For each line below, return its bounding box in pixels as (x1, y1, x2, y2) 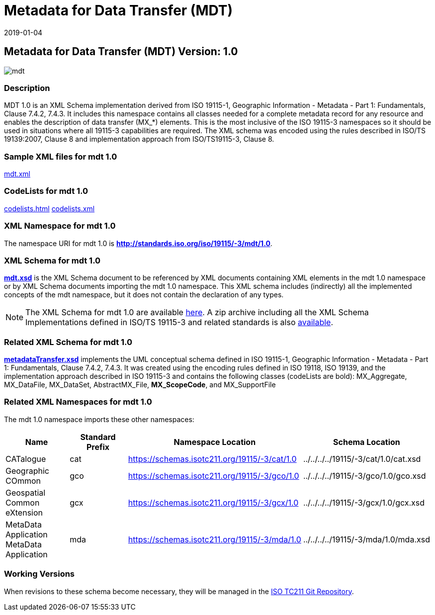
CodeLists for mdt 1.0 (4, 186, 88, 196)
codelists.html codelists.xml (4, 204, 95, 213)
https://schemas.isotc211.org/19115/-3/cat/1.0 (128, 453, 297, 464)
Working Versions (4, 569, 75, 579)
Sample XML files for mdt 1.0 (4, 151, 117, 162)
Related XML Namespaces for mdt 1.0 (4, 397, 152, 407)
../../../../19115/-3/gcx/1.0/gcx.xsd (303, 497, 425, 508)
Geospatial (5, 487, 46, 498)
